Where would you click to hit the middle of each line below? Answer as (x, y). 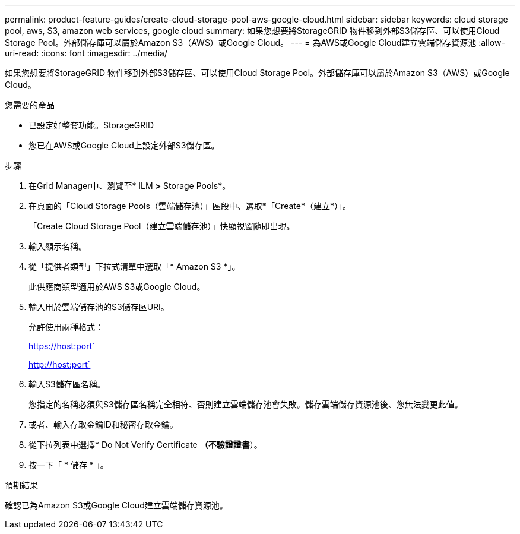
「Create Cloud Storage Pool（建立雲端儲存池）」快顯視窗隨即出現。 (162, 226)
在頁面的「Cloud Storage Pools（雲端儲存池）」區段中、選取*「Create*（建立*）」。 (190, 206)
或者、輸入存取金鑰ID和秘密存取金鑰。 (103, 424)
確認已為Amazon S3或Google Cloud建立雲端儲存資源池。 (116, 505)
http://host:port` (60, 364)
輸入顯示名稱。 (58, 246)
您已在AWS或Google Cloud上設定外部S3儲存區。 (124, 145)
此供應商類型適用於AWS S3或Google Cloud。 (117, 287)
